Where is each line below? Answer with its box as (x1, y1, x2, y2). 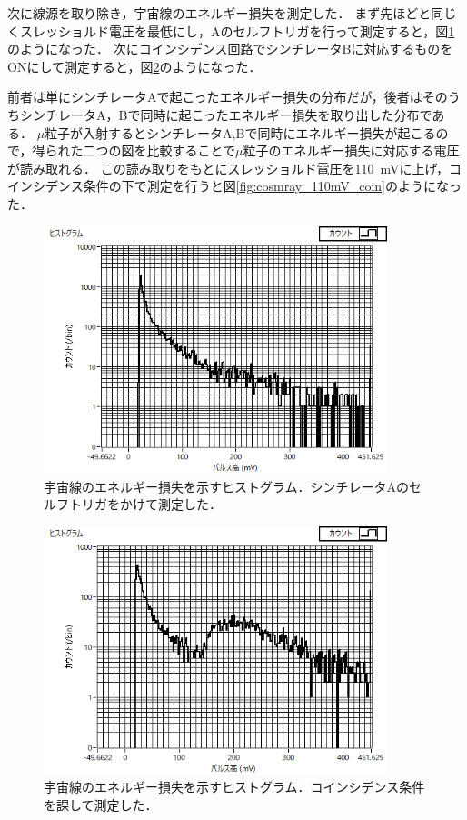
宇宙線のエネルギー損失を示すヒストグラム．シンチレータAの (44, 476, 410, 495)
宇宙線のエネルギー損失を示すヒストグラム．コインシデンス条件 (44, 777, 425, 796)
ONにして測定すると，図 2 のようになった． (7, 56, 262, 75)
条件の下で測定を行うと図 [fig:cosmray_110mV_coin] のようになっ (83, 176, 462, 195)
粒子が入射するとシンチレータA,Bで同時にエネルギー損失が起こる (45, 123, 436, 142)
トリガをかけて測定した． (68, 495, 222, 514)
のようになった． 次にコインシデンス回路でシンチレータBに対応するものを (7, 39, 453, 58)
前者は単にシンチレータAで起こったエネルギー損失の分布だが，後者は (7, 87, 422, 106)
